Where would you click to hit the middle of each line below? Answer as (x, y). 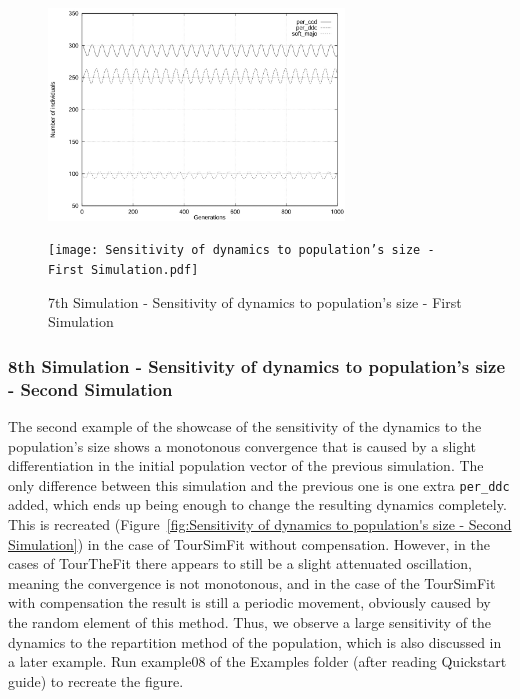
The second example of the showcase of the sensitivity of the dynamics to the (245, 425)
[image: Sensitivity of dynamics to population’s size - (241, 250)
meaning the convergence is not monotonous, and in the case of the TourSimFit (252, 582)
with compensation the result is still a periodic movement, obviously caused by (249, 602)
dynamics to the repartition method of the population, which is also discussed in (255, 641)
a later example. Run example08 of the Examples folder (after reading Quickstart (257, 661)
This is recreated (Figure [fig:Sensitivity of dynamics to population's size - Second (260, 524)
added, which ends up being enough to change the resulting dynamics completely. (257, 504)
